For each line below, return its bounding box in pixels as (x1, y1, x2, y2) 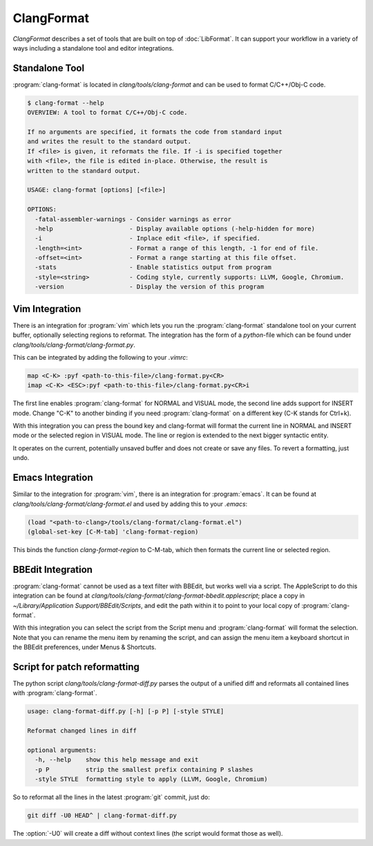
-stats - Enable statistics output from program (35, 264, 272, 271)
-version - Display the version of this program (35, 283, 265, 291)
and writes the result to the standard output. (27, 138, 191, 145)
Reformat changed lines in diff (27, 727, 137, 735)
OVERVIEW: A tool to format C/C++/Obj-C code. (27, 109, 188, 117)
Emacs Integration (12, 472, 93, 484)
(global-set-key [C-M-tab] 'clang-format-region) (27, 528, 199, 535)
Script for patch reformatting (12, 661, 140, 672)
